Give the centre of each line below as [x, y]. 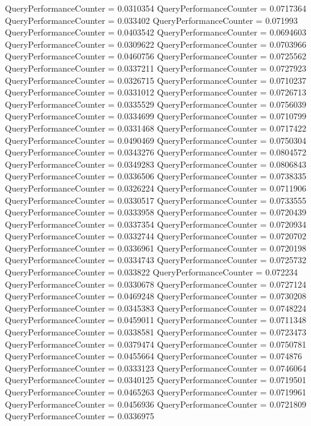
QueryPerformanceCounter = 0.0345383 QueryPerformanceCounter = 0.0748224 [156, 308]
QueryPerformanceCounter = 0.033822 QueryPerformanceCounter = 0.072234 [152, 272]
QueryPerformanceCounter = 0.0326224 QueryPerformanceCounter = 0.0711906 [156, 188]
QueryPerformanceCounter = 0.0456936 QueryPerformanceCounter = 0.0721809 [156, 404]
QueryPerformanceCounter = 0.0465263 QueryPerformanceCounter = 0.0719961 [156, 392]
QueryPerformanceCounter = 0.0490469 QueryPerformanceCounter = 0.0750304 [156, 140]
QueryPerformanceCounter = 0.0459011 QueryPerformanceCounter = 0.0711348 [156, 320]
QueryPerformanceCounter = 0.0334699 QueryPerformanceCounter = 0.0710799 [156, 116]
